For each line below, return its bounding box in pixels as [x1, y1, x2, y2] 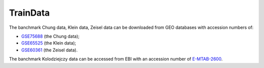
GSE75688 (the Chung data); [21, 33, 80, 39]
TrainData [9, 7, 50, 18]
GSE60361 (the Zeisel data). [21, 47, 78, 53]
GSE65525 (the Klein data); [21, 40, 76, 46]
